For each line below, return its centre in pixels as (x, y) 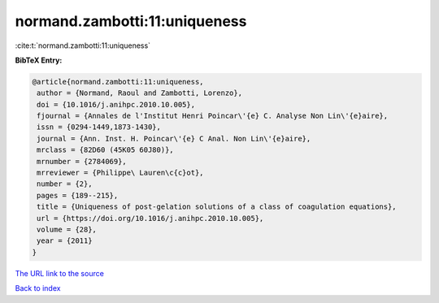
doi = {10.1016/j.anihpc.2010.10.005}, (116, 104)
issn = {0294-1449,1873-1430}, (99, 127)
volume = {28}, (67, 229)
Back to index (38, 288)
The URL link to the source (60, 273)
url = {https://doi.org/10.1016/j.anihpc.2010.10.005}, (150, 218)
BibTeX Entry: (39, 60)
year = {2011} (65, 241)
